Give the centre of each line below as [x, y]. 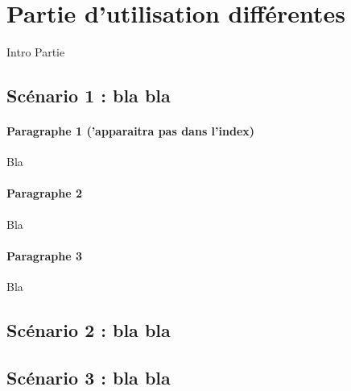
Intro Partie [36, 52]
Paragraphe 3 [45, 255]
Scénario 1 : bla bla [89, 96]
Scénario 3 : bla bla [89, 377]
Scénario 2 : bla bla [89, 330]
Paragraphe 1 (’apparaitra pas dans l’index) [131, 131]
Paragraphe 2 [45, 193]
